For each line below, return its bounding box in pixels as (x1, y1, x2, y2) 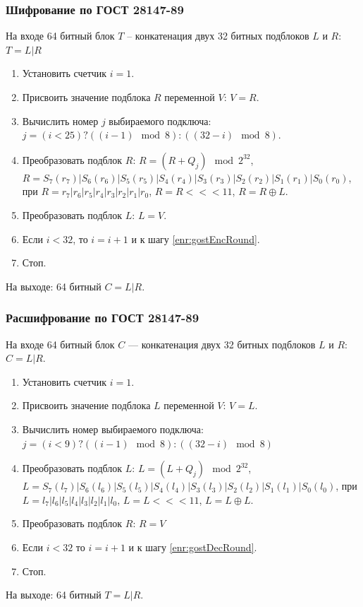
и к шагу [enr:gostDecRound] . (128, 539, 257, 554)
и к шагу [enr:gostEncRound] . (131, 231, 260, 246)
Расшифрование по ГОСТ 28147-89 (6, 309, 199, 326)
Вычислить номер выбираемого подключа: (22, 421, 204, 436)
